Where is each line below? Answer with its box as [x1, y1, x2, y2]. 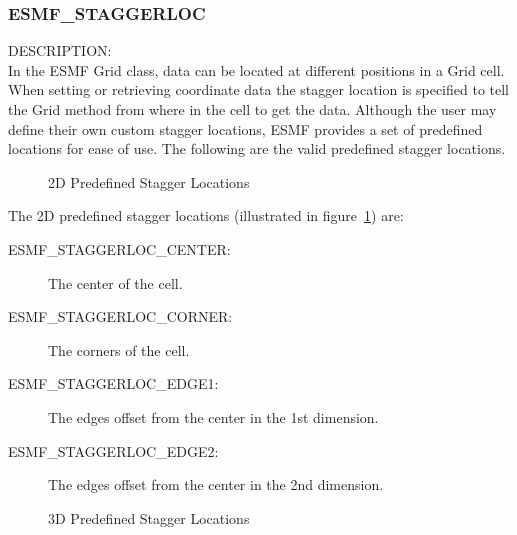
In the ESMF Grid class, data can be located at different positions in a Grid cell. [8, 59, 505, 80]
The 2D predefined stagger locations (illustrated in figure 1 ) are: [8, 205, 404, 226]
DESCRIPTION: [8, 40, 112, 61]
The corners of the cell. [48, 339, 190, 360]
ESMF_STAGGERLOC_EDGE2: [8, 440, 219, 461]
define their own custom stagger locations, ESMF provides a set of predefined [8, 118, 483, 139]
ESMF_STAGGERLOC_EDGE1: [8, 373, 219, 394]
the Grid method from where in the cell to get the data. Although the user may [8, 99, 497, 119]
